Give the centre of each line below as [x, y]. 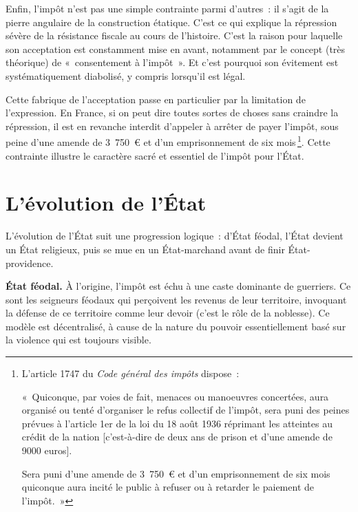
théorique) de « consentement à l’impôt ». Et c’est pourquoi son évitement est [172, 62]
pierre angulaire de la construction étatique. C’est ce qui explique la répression [171, 22]
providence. [30, 263]
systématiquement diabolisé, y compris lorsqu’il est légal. [126, 75]
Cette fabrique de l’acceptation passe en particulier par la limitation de [156, 99]
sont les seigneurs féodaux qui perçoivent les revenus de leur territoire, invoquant [176, 299]
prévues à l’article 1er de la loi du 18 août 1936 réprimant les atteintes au [177, 423]
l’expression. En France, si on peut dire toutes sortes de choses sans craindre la [172, 113]
